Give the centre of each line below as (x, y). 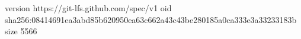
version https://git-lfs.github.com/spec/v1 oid (88, 8)
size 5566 (21, 31)
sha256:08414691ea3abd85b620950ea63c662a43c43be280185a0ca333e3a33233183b (151, 19)
